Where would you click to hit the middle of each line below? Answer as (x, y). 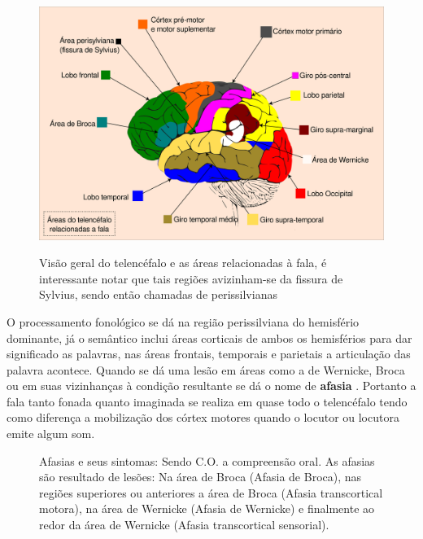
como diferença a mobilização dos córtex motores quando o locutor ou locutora (203, 417)
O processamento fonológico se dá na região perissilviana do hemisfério (183, 321)
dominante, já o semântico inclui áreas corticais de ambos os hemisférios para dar (209, 337)
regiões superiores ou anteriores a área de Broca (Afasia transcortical (211, 492)
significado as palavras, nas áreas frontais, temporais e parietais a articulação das (209, 354)
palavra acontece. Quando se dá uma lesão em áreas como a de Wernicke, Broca (206, 369)
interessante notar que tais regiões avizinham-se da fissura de (191, 278)
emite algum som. (51, 434)
